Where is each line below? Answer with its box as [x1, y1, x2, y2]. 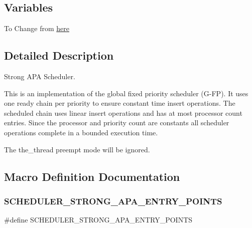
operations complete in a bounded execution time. [4, 127, 158, 137]
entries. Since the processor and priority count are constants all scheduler [4, 117, 229, 128]
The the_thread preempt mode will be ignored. [4, 144, 150, 154]
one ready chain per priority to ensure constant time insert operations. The [4, 98, 235, 108]
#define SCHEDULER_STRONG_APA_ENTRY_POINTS [4, 214, 193, 225]
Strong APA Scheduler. [4, 71, 75, 81]
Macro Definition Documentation [4, 168, 180, 184]
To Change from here [4, 23, 69, 34]
